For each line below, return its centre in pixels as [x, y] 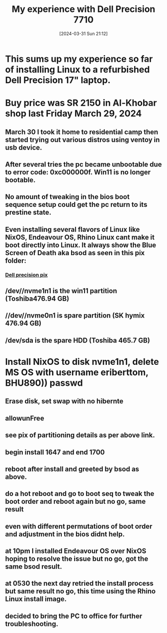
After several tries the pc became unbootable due [83, 164]
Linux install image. [36, 599]
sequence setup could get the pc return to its [76, 205]
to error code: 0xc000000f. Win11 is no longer [78, 172]
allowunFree [25, 418]
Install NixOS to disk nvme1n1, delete [82, 362]
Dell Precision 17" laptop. [58, 80]
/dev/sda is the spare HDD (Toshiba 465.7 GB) [78, 340]
